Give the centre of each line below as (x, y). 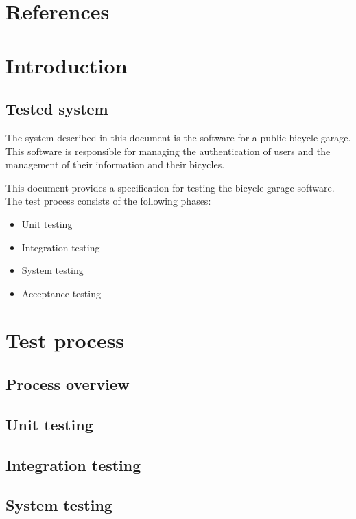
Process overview (68, 384)
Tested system (57, 109)
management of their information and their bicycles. (115, 164)
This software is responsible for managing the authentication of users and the (168, 151)
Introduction (67, 65)
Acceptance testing (61, 293)
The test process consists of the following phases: (108, 201)
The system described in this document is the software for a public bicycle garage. (178, 137)
